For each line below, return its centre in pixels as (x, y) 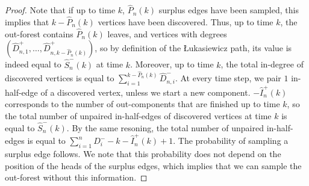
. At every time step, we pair (228, 78)
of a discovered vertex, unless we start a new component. (145, 92)
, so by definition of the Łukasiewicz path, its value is (193, 48)
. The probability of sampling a (231, 141)
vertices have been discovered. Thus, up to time (186, 22)
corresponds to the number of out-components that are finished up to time (142, 104)
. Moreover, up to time (172, 64)
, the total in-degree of (262, 64)
